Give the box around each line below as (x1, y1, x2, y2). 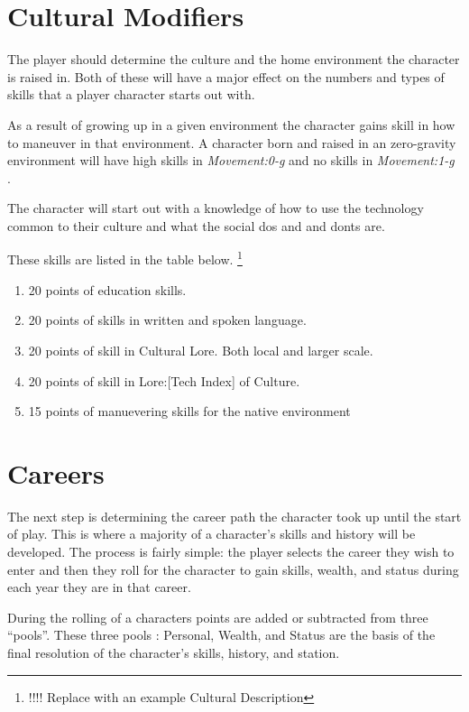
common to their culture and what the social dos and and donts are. (7, 216, 385, 235)
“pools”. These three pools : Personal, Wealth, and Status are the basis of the (7, 625, 436, 644)
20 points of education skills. (28, 280, 187, 299)
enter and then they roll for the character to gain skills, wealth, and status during (7, 559, 459, 578)
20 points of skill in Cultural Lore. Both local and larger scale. (28, 340, 373, 359)
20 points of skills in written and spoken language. (28, 310, 307, 329)
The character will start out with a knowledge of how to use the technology (7, 199, 424, 217)
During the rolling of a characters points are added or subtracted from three (7, 607, 428, 626)
